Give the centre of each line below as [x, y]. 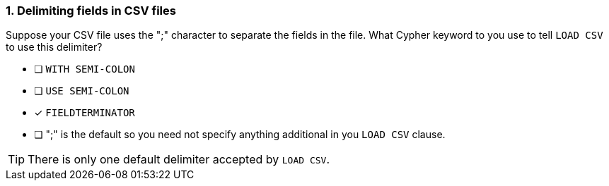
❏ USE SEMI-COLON [82, 91]
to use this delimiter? [54, 47]
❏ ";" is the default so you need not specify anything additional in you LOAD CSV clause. [240, 135]
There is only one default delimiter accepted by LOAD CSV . [179, 160]
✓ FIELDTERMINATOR [85, 113]
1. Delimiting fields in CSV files [91, 11]
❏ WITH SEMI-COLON [85, 69]
